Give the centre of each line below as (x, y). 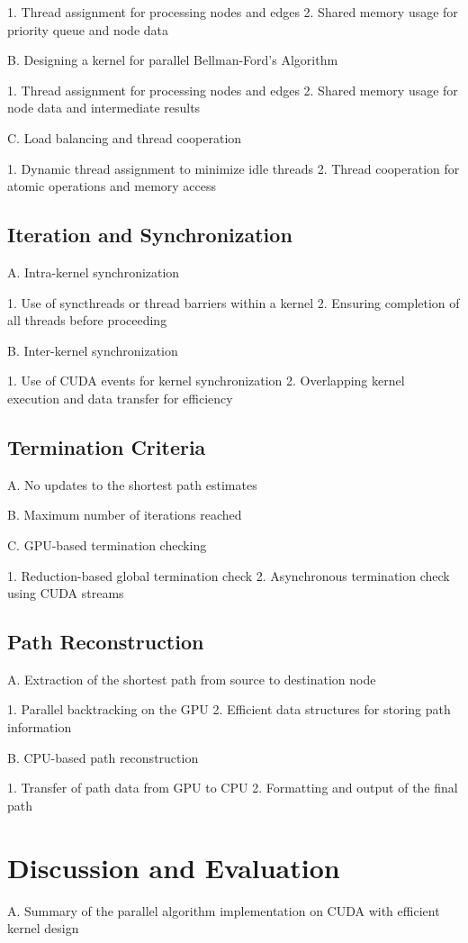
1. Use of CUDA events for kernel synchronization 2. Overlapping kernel (206, 381)
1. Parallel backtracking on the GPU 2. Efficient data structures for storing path (229, 709)
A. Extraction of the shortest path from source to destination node (192, 679)
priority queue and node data (88, 29)
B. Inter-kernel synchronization (93, 350)
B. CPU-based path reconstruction (103, 757)
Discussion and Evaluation (174, 867)
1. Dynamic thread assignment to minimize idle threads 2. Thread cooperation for (234, 168)
